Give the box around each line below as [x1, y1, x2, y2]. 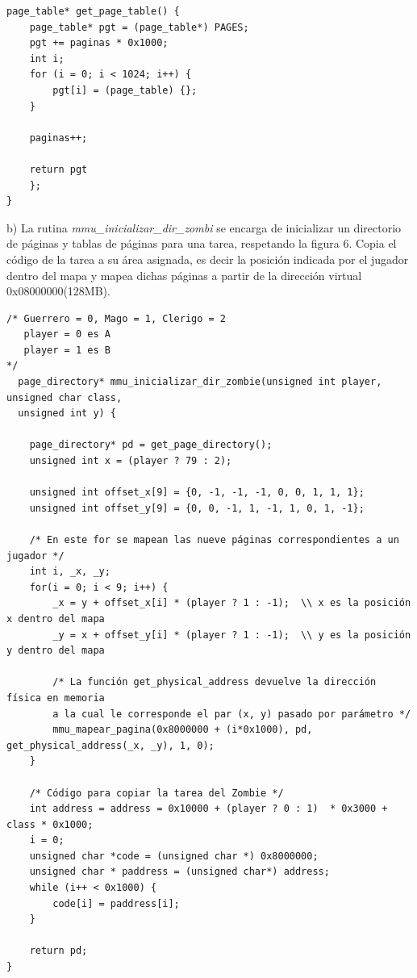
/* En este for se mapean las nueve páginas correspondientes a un [29, 534, 399, 545]
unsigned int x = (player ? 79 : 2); [29, 455, 232, 467]
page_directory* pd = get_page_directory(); [29, 439, 273, 451]
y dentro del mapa [6, 645, 105, 657]
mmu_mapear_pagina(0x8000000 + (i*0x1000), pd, [52, 724, 313, 736]
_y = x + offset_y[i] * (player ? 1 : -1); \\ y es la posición [52, 629, 411, 641]
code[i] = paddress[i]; [52, 897, 180, 909]
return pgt [29, 163, 88, 175]
